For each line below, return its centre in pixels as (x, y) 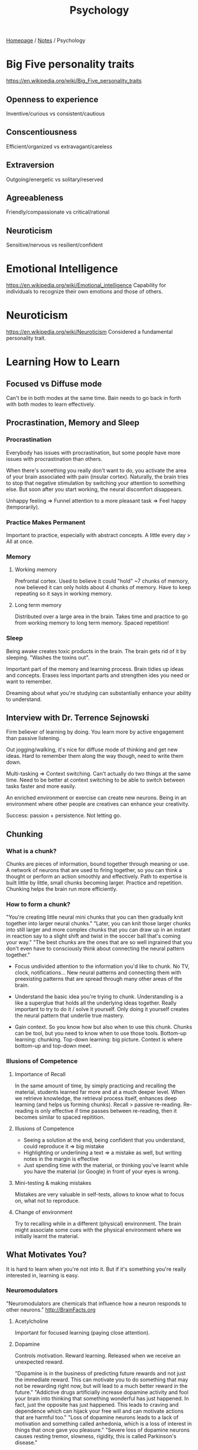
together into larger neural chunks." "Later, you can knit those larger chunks (98, 923)
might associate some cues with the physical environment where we (98, 1230)
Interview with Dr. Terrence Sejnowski (78, 718)
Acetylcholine (31, 1321)
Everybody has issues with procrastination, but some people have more (93, 453)
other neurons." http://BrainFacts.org (51, 1309)
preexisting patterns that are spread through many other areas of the (98, 979)
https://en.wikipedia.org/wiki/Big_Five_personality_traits (74, 81)
